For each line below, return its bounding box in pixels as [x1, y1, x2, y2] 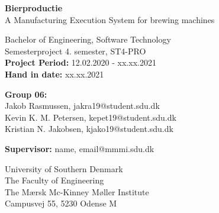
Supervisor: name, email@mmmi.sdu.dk [5, 142, 154, 154]
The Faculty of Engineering [5, 174, 104, 186]
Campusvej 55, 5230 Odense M [5, 197, 117, 209]
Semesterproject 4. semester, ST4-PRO [5, 44, 146, 57]
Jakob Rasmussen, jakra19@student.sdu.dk [5, 99, 160, 112]
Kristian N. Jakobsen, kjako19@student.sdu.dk [5, 122, 173, 135]
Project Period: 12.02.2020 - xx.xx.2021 [5, 56, 156, 69]
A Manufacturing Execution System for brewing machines [5, 13, 215, 25]
